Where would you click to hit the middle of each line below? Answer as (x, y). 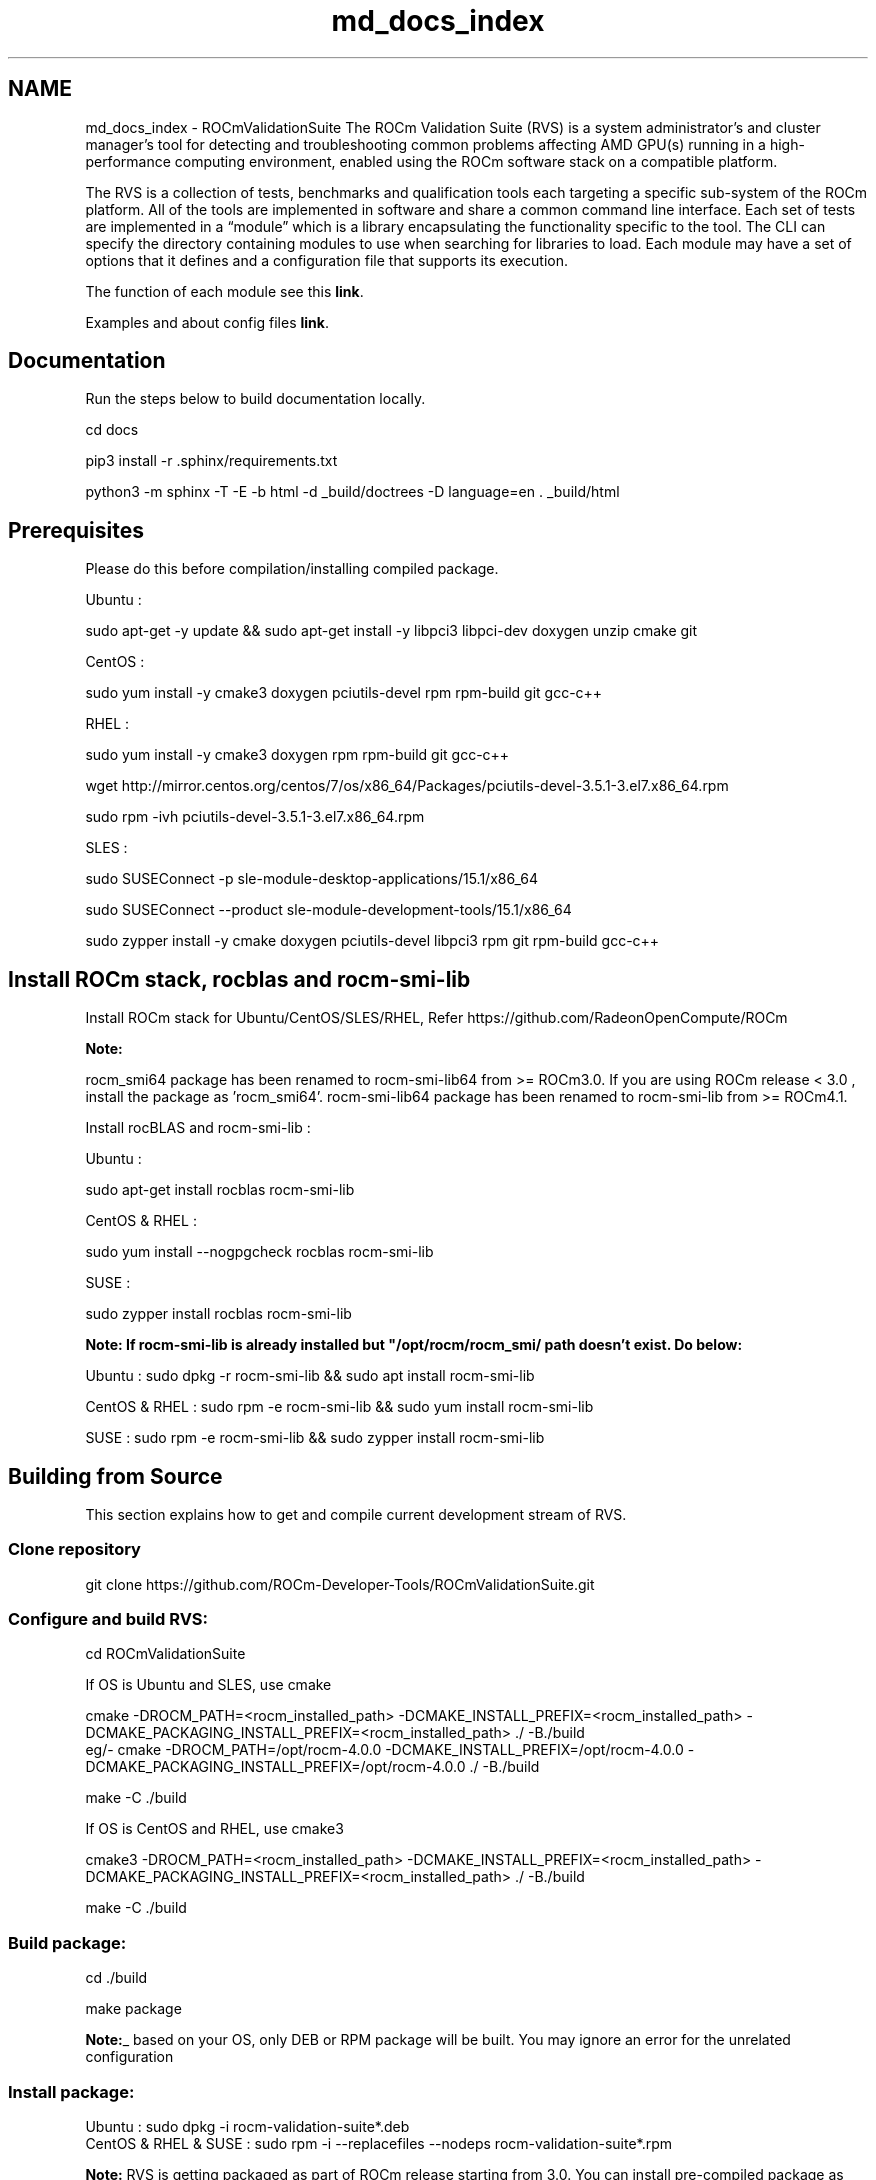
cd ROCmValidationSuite (165, 1654)
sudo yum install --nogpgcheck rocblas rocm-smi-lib (259, 1252)
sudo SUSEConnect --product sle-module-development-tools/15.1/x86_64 (328, 910)
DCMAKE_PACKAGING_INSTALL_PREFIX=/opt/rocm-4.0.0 (275, 1767)
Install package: (71, 2091)
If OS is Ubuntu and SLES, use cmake (208, 1685)
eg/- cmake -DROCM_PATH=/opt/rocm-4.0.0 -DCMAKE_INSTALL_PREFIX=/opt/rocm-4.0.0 (384, 1750)
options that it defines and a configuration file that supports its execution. (326, 260)
